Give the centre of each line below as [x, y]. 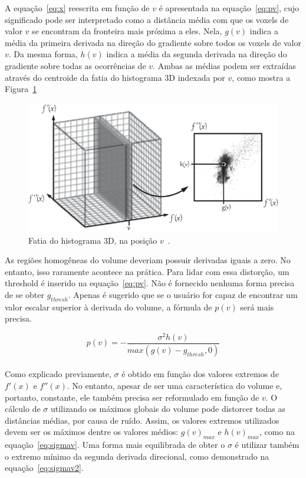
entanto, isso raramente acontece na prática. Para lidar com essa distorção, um [147, 271]
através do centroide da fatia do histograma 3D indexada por [115, 77]
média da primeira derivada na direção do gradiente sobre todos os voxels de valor [153, 42]
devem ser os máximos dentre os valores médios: [92, 432]
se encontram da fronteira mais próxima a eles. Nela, [127, 31]
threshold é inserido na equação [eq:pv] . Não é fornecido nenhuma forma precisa [150, 283]
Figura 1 [21, 89]
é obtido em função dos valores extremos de [200, 374]
